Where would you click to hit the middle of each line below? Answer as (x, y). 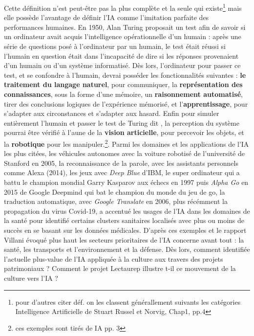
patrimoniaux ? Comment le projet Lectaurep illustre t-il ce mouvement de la (120, 268)
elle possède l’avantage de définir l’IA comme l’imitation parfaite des (106, 17)
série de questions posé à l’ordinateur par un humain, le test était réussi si (115, 46)
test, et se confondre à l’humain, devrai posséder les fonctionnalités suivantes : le (125, 75)
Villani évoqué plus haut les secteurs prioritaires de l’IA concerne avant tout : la (124, 239)
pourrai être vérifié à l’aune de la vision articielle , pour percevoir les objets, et (124, 132)
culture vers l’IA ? (31, 278)
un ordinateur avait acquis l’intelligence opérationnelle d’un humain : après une (123, 36)
